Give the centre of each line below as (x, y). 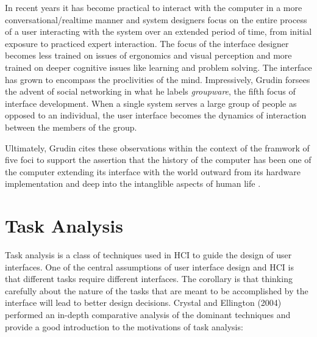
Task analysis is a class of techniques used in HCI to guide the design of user (148, 255)
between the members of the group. (71, 127)
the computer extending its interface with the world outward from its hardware (153, 171)
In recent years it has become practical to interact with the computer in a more (154, 7)
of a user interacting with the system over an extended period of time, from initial (158, 31)
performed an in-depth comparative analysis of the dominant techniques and (148, 314)
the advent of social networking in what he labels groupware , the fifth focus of (150, 91)
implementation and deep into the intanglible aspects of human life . (133, 183)
